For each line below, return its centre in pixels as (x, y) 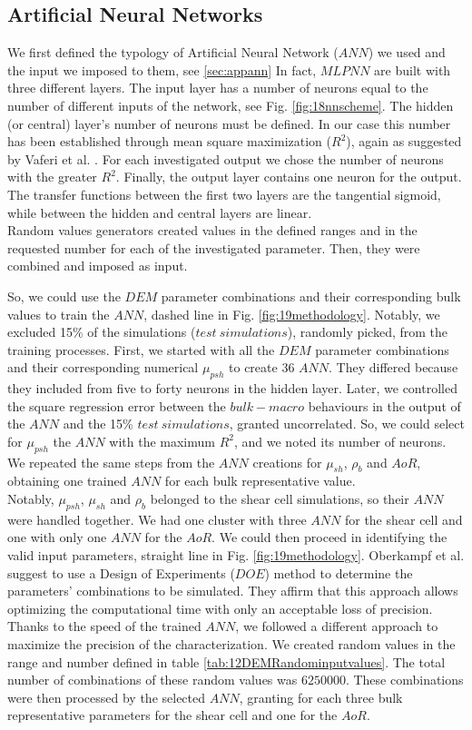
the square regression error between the (117, 405)
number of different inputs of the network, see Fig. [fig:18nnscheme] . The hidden (231, 105)
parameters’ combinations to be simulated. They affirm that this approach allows (233, 591)
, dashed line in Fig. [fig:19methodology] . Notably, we (292, 314)
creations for (287, 462)
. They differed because (393, 367)
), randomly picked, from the (368, 332)
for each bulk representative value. (260, 481)
